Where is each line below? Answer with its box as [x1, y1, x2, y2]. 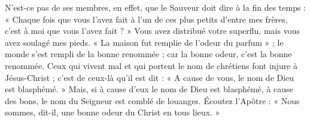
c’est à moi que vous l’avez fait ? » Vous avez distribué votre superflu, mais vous [5, 24, 300, 37]
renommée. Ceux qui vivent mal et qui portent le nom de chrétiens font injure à [5, 59, 298, 71]
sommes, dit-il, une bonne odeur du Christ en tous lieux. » [5, 106, 220, 118]
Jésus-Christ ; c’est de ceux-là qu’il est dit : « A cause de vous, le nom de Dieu [5, 71, 294, 83]
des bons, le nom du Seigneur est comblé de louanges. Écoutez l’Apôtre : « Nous [5, 94, 300, 107]
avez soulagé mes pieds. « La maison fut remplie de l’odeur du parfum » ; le [5, 36, 284, 48]
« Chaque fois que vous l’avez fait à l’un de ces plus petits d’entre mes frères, [5, 12, 288, 25]
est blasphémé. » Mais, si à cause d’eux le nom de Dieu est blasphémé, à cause [5, 83, 293, 95]
